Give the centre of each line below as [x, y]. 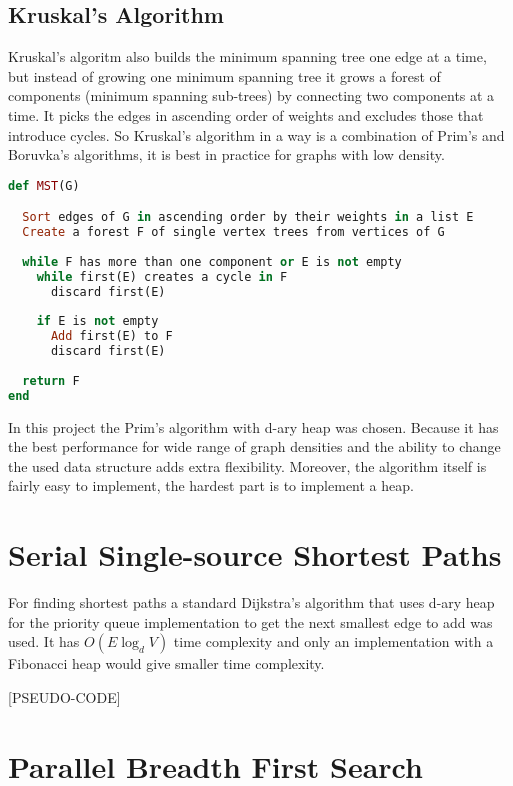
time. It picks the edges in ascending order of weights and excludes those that [246, 114]
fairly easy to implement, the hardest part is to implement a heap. [211, 485]
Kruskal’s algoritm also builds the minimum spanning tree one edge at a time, [247, 56]
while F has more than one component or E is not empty [212, 261]
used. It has [44, 641]
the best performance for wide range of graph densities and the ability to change [254, 446]
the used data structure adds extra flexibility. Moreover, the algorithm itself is [247, 465]
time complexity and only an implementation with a [333, 641]
